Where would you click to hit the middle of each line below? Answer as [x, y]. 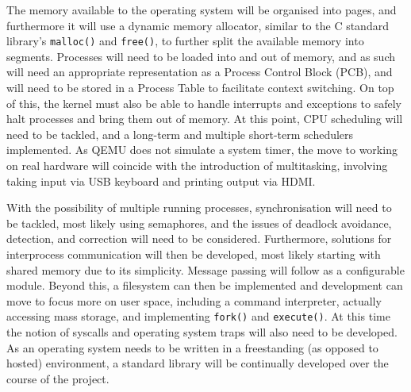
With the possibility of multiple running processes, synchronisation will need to [199, 208]
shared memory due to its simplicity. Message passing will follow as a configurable [205, 269]
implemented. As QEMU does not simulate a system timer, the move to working [202, 150]
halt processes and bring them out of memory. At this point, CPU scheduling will [205, 119]
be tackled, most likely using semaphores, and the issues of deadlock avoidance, [199, 223]
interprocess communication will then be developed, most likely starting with [194, 254]
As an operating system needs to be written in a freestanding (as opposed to [192, 347]
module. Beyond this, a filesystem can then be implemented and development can [205, 285]
